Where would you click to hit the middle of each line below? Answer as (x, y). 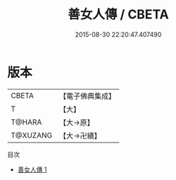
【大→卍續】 (80, 136)
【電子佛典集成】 (87, 96)
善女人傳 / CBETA (118, 14)
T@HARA (26, 122)
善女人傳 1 (32, 169)
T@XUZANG (32, 135)
